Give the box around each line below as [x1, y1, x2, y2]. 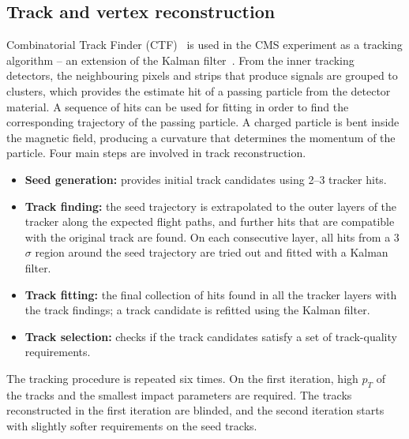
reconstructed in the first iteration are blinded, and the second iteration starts [6, 402, 385, 418]
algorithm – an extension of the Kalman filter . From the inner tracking [6, 51, 355, 68]
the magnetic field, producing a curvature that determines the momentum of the [6, 129, 396, 145]
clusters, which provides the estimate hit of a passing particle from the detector [6, 82, 391, 99]
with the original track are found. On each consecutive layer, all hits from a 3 [24, 228, 400, 245]
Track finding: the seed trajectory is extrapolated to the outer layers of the [24, 197, 397, 214]
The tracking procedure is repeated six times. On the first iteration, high [6, 370, 358, 386]
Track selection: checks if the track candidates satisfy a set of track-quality [24, 328, 397, 344]
